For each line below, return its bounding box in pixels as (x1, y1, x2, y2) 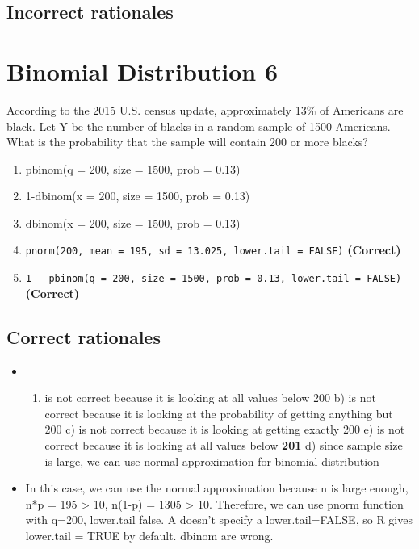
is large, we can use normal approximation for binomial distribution (44, 452, 379, 469)
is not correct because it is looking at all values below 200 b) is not (44, 389, 376, 406)
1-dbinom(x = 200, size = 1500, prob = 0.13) (25, 187, 250, 204)
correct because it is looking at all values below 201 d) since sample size (44, 436, 403, 453)
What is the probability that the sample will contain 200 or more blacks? (6, 133, 368, 150)
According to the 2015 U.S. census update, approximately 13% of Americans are (6, 101, 404, 118)
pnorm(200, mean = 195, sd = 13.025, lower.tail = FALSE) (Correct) (25, 241, 401, 258)
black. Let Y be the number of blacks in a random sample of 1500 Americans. (6, 117, 391, 134)
